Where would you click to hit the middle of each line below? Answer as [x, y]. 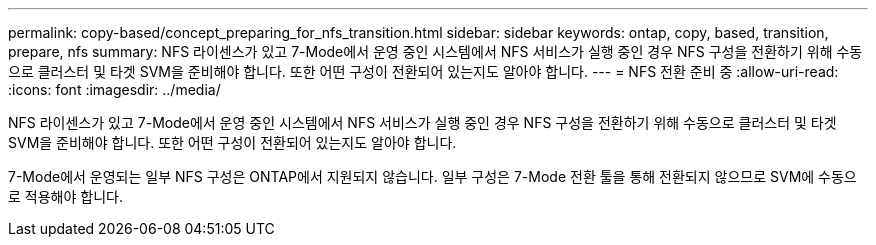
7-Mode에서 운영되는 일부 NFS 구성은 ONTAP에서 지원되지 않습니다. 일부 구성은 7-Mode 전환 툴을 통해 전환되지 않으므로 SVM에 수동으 [432, 176]
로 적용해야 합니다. [65, 196]
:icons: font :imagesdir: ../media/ [114, 89]
